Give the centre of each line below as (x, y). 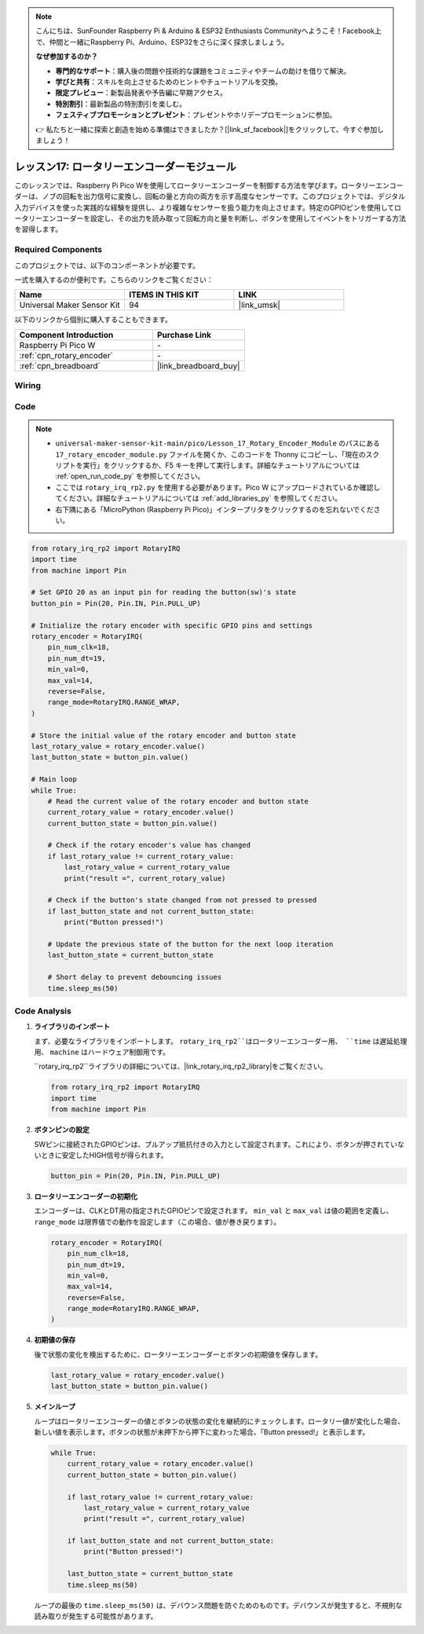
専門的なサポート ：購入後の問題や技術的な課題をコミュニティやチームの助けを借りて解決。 (203, 71)
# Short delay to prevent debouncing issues (135, 977)
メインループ (55, 1407)
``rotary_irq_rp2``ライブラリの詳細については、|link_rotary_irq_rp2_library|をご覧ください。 (181, 1066)
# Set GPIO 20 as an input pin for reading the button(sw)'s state (164, 592)
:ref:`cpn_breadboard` (60, 365)
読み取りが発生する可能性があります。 (96, 1616)
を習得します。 (38, 229)
